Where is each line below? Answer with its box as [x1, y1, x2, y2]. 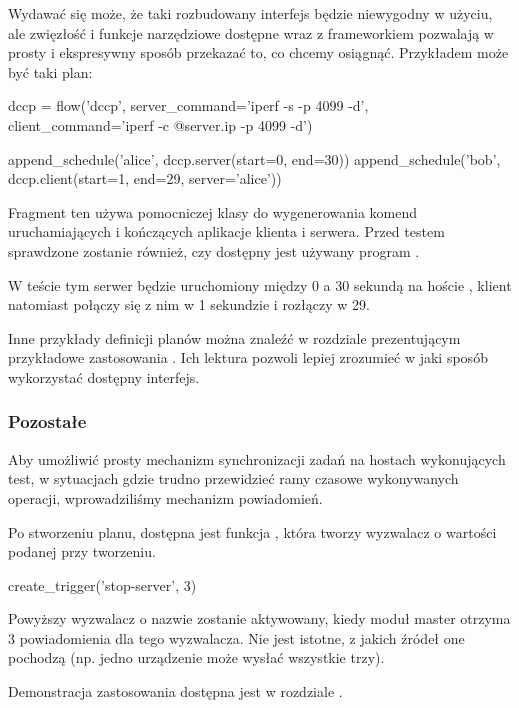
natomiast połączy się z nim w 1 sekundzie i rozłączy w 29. [8, 294, 370, 315]
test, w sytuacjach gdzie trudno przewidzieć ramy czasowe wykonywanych [8, 468, 459, 489]
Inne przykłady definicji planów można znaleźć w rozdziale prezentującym [8, 327, 461, 348]
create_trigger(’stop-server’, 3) [8, 574, 197, 595]
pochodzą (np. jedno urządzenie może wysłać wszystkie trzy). [8, 647, 385, 668]
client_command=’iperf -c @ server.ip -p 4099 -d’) [8, 114, 313, 135]
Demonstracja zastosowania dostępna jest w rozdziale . [8, 681, 343, 702]
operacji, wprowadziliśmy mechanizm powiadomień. [8, 487, 323, 508]
